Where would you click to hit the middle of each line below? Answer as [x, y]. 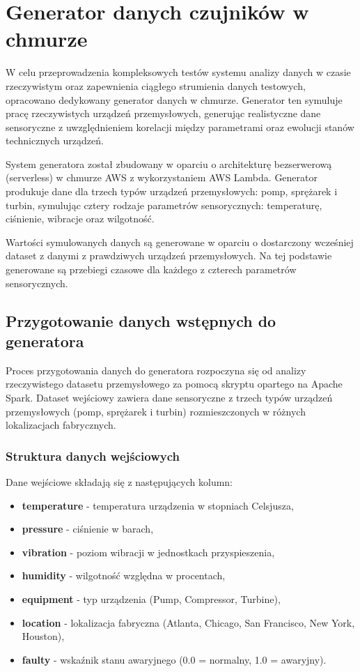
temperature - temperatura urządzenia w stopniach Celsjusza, [158, 505]
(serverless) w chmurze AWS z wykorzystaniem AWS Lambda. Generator [162, 177]
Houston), [43, 636]
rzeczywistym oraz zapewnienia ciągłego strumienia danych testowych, [156, 85]
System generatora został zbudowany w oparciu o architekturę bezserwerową [169, 163]
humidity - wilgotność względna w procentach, [124, 575]
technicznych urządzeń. [55, 140]
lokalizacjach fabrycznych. [61, 425]
